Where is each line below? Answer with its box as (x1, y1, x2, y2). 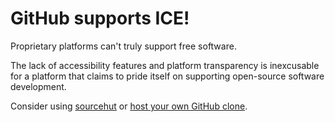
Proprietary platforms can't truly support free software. (10, 40, 237, 52)
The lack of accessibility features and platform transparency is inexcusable (10, 59, 320, 71)
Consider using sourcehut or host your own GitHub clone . (10, 100, 248, 112)
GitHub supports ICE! (10, 7, 190, 30)
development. (10, 80, 67, 92)
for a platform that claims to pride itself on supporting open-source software (10, 70, 325, 82)
